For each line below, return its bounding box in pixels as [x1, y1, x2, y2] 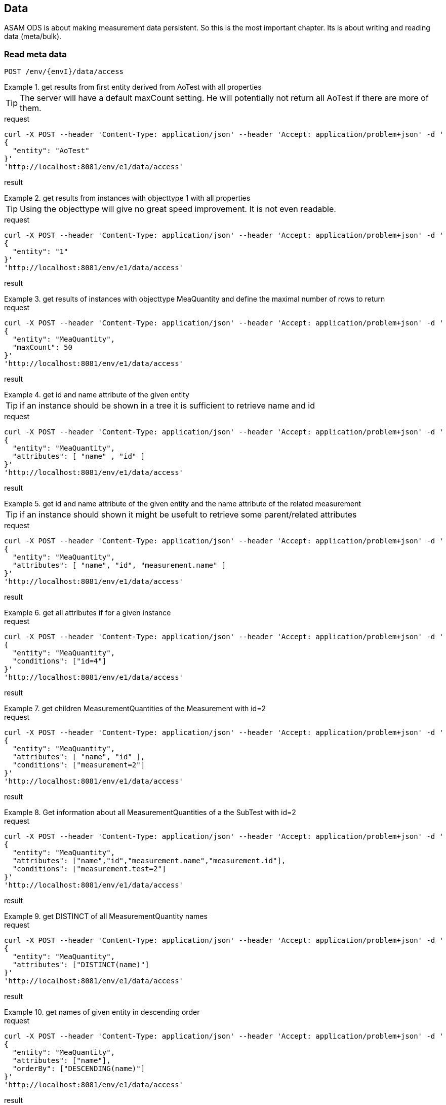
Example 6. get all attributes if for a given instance [4, 608, 171, 617]
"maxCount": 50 [12, 343, 72, 352]
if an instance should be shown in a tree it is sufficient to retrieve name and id [20, 400, 315, 411]
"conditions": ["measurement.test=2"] [12, 865, 167, 873]
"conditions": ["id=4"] [12, 657, 107, 666]
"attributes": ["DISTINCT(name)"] [12, 961, 149, 969]
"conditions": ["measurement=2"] [12, 761, 145, 769]
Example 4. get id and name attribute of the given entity [4, 390, 189, 399]
